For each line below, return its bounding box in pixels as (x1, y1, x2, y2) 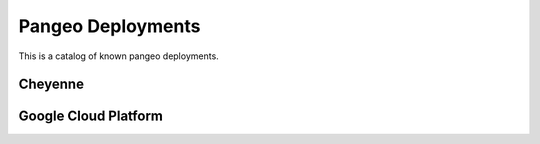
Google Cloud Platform (18, 108, 164, 125)
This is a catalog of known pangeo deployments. (18, 50, 219, 62)
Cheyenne (18, 76, 85, 93)
